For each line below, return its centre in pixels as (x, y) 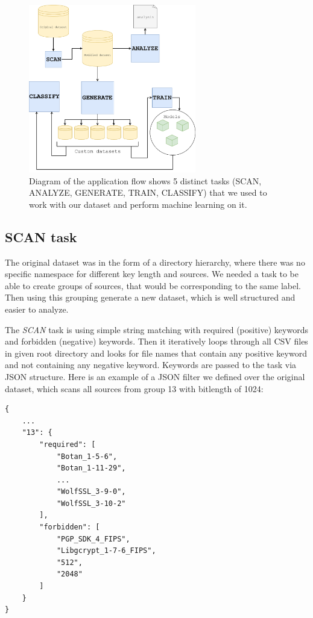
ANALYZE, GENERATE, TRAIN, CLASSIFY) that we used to (148, 192)
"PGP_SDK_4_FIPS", (93, 539)
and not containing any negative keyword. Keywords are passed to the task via (151, 365)
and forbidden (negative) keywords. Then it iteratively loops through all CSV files (156, 341)
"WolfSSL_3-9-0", (91, 492)
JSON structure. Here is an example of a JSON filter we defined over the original (155, 376)
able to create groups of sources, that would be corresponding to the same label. (153, 285)
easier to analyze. (37, 309)
